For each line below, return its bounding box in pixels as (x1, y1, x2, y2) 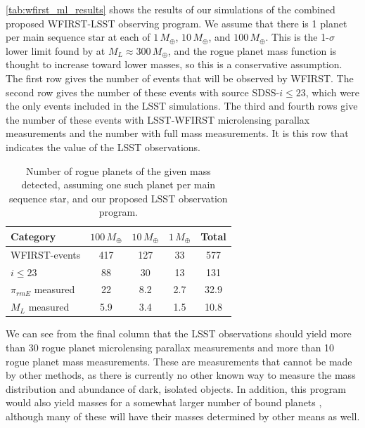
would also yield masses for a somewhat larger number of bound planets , (6, 395, 322, 410)
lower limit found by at (6, 43, 105, 58)
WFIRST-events (11, 247, 81, 261)
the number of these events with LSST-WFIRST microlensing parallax (6, 112, 310, 127)
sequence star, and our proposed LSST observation (9, 190, 228, 205)
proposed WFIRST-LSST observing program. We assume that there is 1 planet (6, 15, 347, 30)
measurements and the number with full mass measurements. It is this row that (6, 126, 349, 141)
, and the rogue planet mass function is (167, 43, 337, 58)
